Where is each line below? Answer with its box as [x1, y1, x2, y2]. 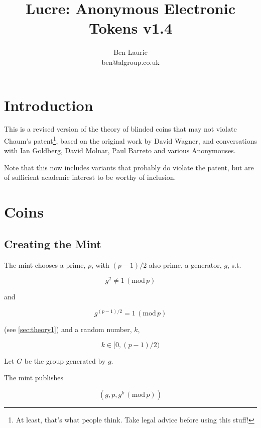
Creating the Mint [4, 236, 101, 251]
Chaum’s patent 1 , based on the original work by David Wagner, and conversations [4, 134, 257, 146]
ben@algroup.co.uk [101, 56, 160, 67]
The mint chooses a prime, [4, 259, 86, 270]
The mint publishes [4, 372, 63, 383]
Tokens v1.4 [88, 18, 173, 38]
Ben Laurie [113, 47, 148, 57]
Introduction [4, 94, 93, 115]
